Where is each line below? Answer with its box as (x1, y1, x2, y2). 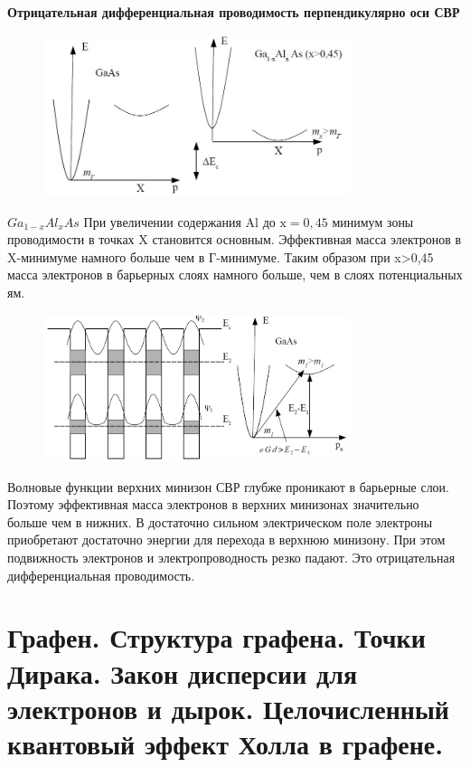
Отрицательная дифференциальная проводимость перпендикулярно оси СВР (7, 3, 460, 21)
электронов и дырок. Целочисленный (7, 689, 449, 726)
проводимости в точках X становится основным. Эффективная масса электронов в (7, 230, 462, 249)
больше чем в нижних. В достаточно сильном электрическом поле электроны (7, 512, 433, 531)
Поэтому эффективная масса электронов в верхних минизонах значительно (7, 495, 419, 514)
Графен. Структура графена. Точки (7, 619, 426, 656)
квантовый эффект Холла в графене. (7, 724, 444, 762)
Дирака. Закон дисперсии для (7, 654, 358, 691)
